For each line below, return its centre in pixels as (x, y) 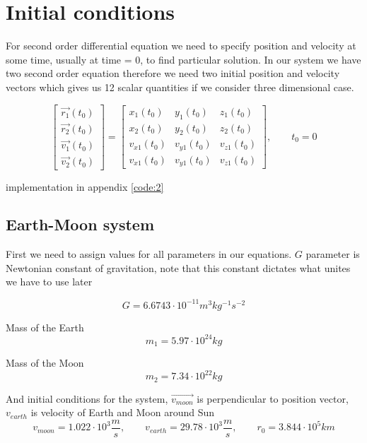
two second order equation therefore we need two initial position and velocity (173, 73)
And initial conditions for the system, (87, 398)
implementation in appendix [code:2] (85, 186)
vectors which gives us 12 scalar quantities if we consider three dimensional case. (180, 87)
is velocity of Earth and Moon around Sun (123, 412)
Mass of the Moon (45, 363)
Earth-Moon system (80, 224)
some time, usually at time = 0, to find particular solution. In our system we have (183, 59)
